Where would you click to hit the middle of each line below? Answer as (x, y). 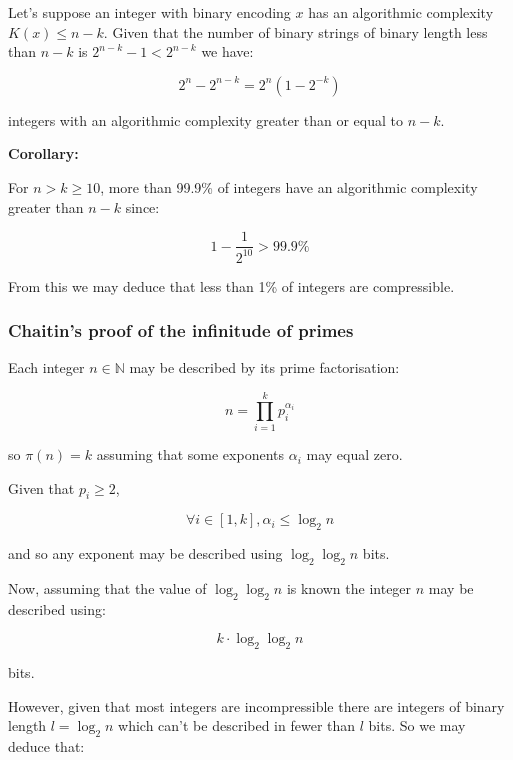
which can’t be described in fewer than (237, 725)
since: (142, 206)
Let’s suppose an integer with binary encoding (149, 12)
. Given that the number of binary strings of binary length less (295, 31)
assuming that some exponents (190, 454)
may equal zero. (354, 454)
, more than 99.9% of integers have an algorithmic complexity (289, 186)
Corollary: (43, 153)
